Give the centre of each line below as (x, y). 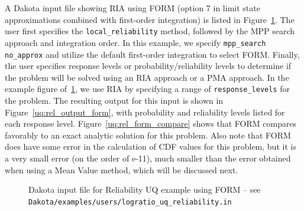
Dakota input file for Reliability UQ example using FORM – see (145, 189)
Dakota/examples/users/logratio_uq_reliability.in (130, 202)
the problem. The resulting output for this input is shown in (114, 100)
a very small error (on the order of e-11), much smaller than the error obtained (148, 158)
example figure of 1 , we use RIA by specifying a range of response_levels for (147, 89)
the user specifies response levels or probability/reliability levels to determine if (148, 66)
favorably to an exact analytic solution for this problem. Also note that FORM (148, 135)
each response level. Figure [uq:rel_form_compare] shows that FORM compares (151, 123)
